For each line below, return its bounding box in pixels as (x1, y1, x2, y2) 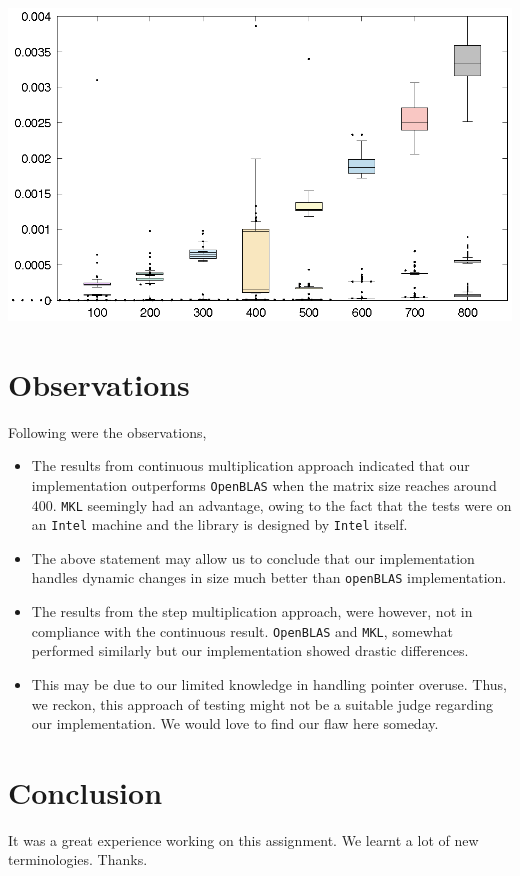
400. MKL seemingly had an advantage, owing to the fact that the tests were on (31, 494, 512, 515)
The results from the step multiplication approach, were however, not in (31, 601, 473, 622)
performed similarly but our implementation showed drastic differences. (31, 640, 469, 661)
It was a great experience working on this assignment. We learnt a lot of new (8, 829, 479, 850)
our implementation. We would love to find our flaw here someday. (31, 713, 439, 734)
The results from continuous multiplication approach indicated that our (31, 455, 470, 476)
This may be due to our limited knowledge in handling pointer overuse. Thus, (31, 673, 507, 694)
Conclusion (8, 771, 163, 812)
